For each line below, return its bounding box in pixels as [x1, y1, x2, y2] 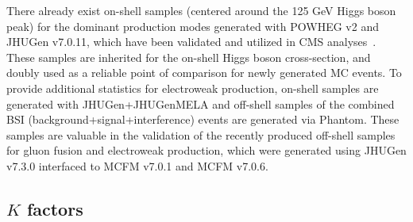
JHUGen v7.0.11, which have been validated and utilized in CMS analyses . [6, 33, 376, 50]
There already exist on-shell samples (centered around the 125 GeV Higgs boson [6, 2, 396, 18]
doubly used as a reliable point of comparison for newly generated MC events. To [6, 64, 402, 81]
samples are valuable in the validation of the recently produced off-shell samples [6, 126, 396, 143]
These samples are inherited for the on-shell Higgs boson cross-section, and [6, 48, 371, 65]
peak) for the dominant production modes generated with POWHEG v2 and [6, 17, 379, 34]
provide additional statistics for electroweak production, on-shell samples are [6, 79, 379, 96]
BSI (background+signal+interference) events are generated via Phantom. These [6, 111, 399, 128]
